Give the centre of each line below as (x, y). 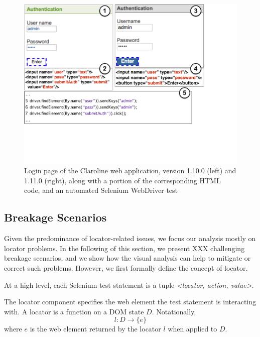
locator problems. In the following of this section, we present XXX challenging (124, 248)
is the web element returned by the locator (95, 329)
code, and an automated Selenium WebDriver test (101, 190)
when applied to (192, 329)
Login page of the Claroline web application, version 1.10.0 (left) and (130, 171)
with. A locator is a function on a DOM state (74, 311)
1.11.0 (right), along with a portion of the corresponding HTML (122, 180)
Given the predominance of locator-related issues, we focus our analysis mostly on (130, 238)
